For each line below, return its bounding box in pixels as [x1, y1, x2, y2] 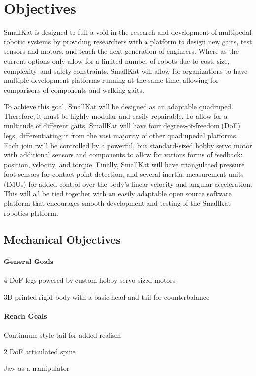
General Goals [4, 256, 54, 266]
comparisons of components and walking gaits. [4, 84, 144, 95]
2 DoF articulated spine [4, 346, 76, 356]
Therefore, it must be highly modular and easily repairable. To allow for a [4, 111, 228, 121]
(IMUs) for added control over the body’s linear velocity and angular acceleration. [4, 179, 252, 189]
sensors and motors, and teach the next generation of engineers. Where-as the [4, 46, 239, 56]
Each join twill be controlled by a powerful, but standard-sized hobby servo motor [4, 140, 252, 150]
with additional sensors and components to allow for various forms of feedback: [4, 150, 243, 160]
